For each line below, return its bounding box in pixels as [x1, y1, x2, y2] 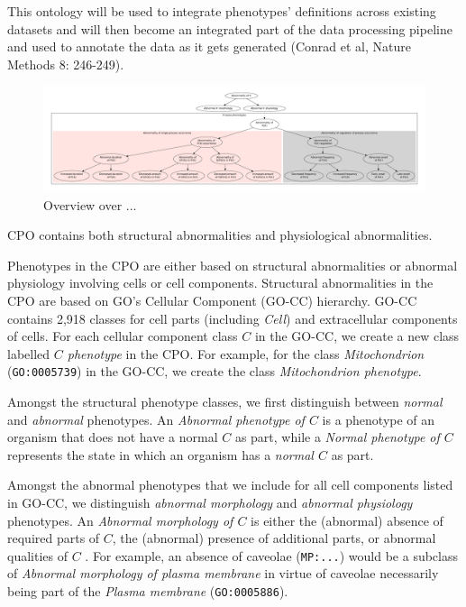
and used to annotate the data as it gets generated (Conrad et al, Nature [7, 37, 411, 56]
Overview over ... [43, 195, 137, 214]
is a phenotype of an [322, 409, 435, 428]
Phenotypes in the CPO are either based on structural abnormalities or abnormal [7, 255, 458, 274]
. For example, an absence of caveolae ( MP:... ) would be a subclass [85, 546, 459, 565]
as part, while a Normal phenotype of [234, 428, 440, 446]
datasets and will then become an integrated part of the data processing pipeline [7, 19, 452, 38]
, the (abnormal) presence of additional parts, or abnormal [112, 529, 436, 547]
